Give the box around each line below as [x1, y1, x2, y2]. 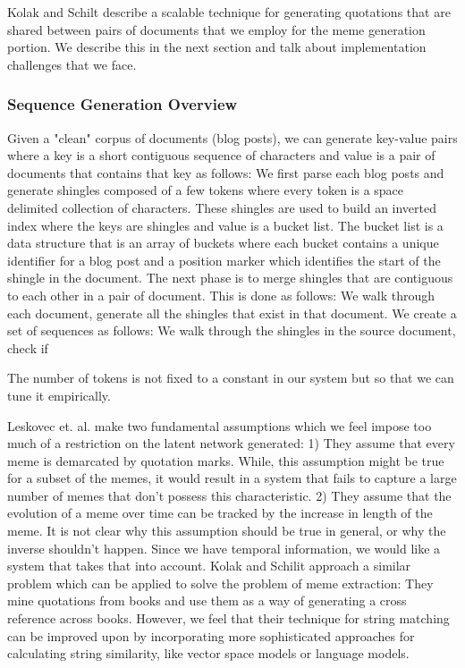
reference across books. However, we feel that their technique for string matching [7, 609, 450, 628]
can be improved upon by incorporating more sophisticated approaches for [7, 626, 415, 645]
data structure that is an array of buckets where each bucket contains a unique [7, 233, 439, 252]
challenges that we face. [7, 55, 137, 73]
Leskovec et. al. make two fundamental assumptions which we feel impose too [7, 416, 432, 435]
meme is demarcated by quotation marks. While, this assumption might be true [7, 451, 444, 469]
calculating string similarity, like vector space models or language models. [7, 644, 410, 663]
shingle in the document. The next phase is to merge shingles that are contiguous [7, 268, 453, 287]
